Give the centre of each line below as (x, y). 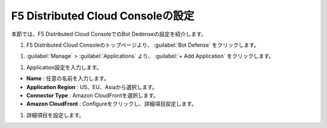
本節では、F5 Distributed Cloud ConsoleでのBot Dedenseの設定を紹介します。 (109, 34)
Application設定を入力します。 (64, 67)
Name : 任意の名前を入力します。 (68, 78)
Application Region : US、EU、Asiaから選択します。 (92, 87)
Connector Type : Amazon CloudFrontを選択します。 (93, 95)
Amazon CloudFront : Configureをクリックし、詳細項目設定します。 (111, 104)
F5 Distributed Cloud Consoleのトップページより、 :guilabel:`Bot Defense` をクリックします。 (143, 45)
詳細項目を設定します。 (55, 115)
